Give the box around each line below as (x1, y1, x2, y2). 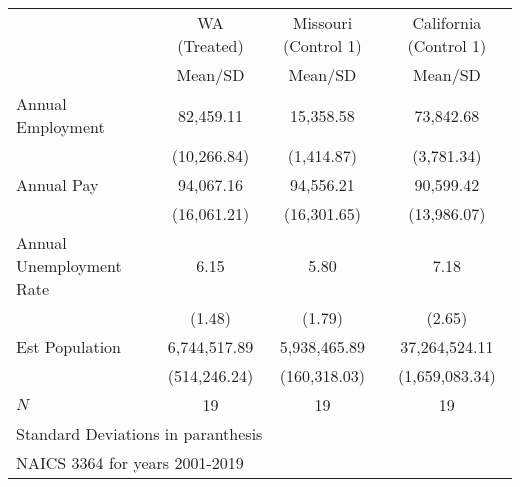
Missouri (292, 11, 353, 34)
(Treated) (177, 34, 244, 57)
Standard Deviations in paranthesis (16, 422, 263, 445)
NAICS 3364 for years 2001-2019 (16, 451, 244, 474)
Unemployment (16, 254, 122, 277)
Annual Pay (16, 173, 99, 196)
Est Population (16, 335, 122, 358)
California (412, 11, 482, 34)
